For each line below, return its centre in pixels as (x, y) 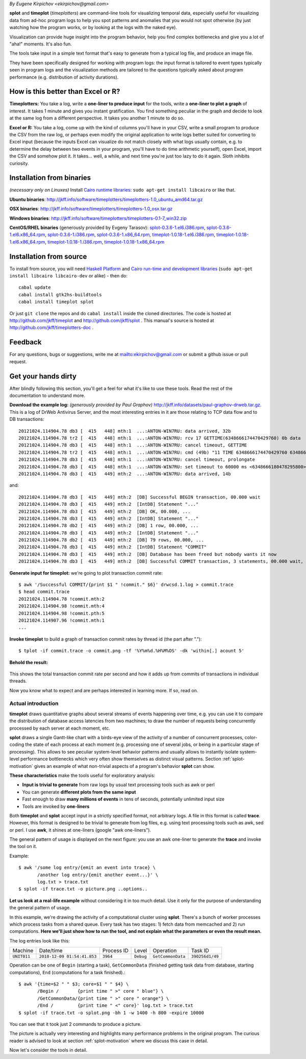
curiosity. (19, 163)
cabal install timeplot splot (56, 302)
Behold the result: (29, 662)
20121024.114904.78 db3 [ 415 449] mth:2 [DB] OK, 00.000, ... (105, 511)
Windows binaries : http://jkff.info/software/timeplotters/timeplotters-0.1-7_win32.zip (98, 218)
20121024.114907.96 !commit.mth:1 (61, 620)
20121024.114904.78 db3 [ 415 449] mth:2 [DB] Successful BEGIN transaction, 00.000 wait (139, 497)
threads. (18, 681)
